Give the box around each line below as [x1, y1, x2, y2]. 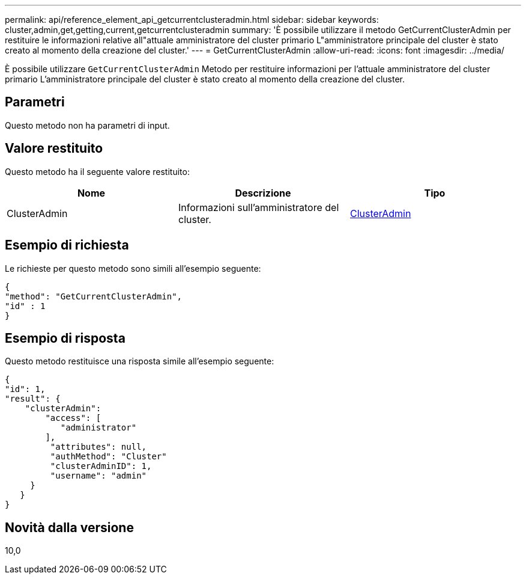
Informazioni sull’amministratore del [178, 201, 339, 213]
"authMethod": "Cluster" [50, 452, 167, 462]
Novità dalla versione [5, 519, 134, 535]
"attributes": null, [50, 442, 147, 452]
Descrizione [235, 186, 291, 199]
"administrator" [60, 423, 137, 433]
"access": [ [45, 413, 101, 423]
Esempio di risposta [5, 330, 125, 346]
